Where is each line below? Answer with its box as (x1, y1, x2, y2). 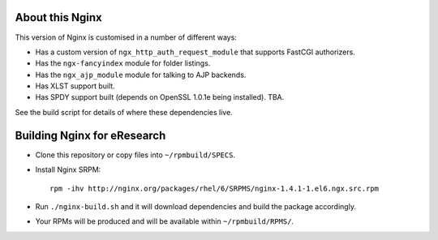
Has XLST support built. (35, 81, 115, 91)
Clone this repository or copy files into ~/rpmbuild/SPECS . (35, 150, 235, 160)
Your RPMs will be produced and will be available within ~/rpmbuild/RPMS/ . (35, 216, 294, 226)
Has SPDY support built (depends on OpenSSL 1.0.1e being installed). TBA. (35, 92, 285, 102)
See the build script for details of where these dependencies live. (15, 107, 233, 117)
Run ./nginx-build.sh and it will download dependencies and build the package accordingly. (35, 201, 357, 211)
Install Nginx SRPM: (35, 165, 101, 174)
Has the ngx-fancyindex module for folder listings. (35, 58, 211, 68)
